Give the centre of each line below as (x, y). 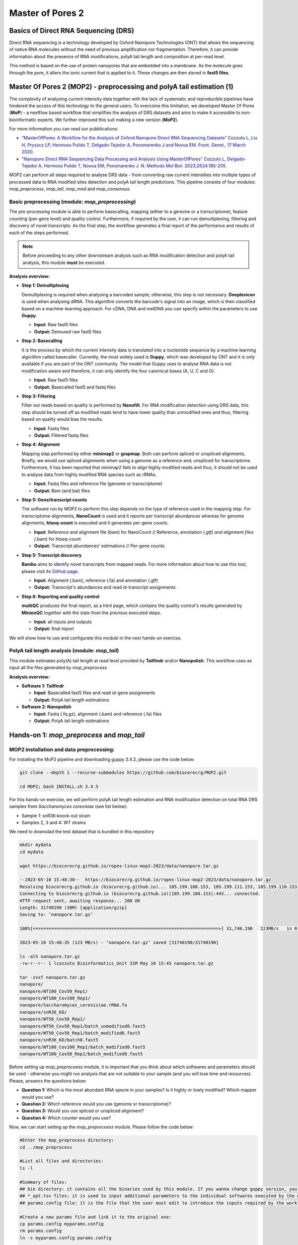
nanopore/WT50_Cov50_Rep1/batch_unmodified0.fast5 (83, 1026)
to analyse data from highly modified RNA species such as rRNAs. (89, 474)
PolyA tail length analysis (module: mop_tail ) (64, 651)
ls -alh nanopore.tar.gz (50, 956)
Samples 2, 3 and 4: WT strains (54, 823)
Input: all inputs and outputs (63, 622)
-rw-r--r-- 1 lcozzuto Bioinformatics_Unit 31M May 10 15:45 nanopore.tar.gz (116, 963)
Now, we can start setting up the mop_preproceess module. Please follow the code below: (102, 1127)
